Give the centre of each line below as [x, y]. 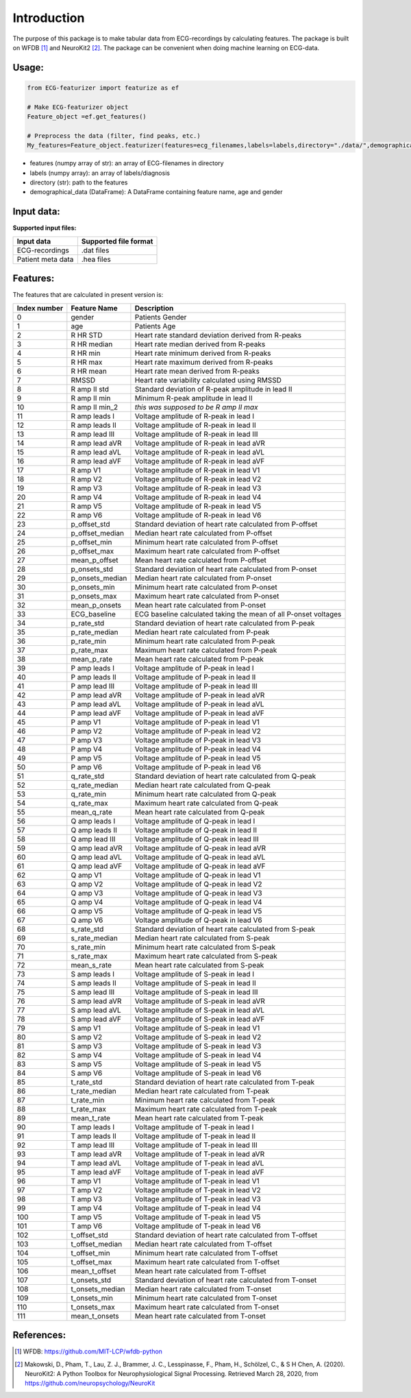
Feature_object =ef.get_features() [87, 117]
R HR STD [87, 335]
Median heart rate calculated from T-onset [203, 1289]
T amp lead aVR [96, 1154]
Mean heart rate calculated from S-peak [199, 965]
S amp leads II [94, 983]
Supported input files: [45, 228]
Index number [40, 308]
